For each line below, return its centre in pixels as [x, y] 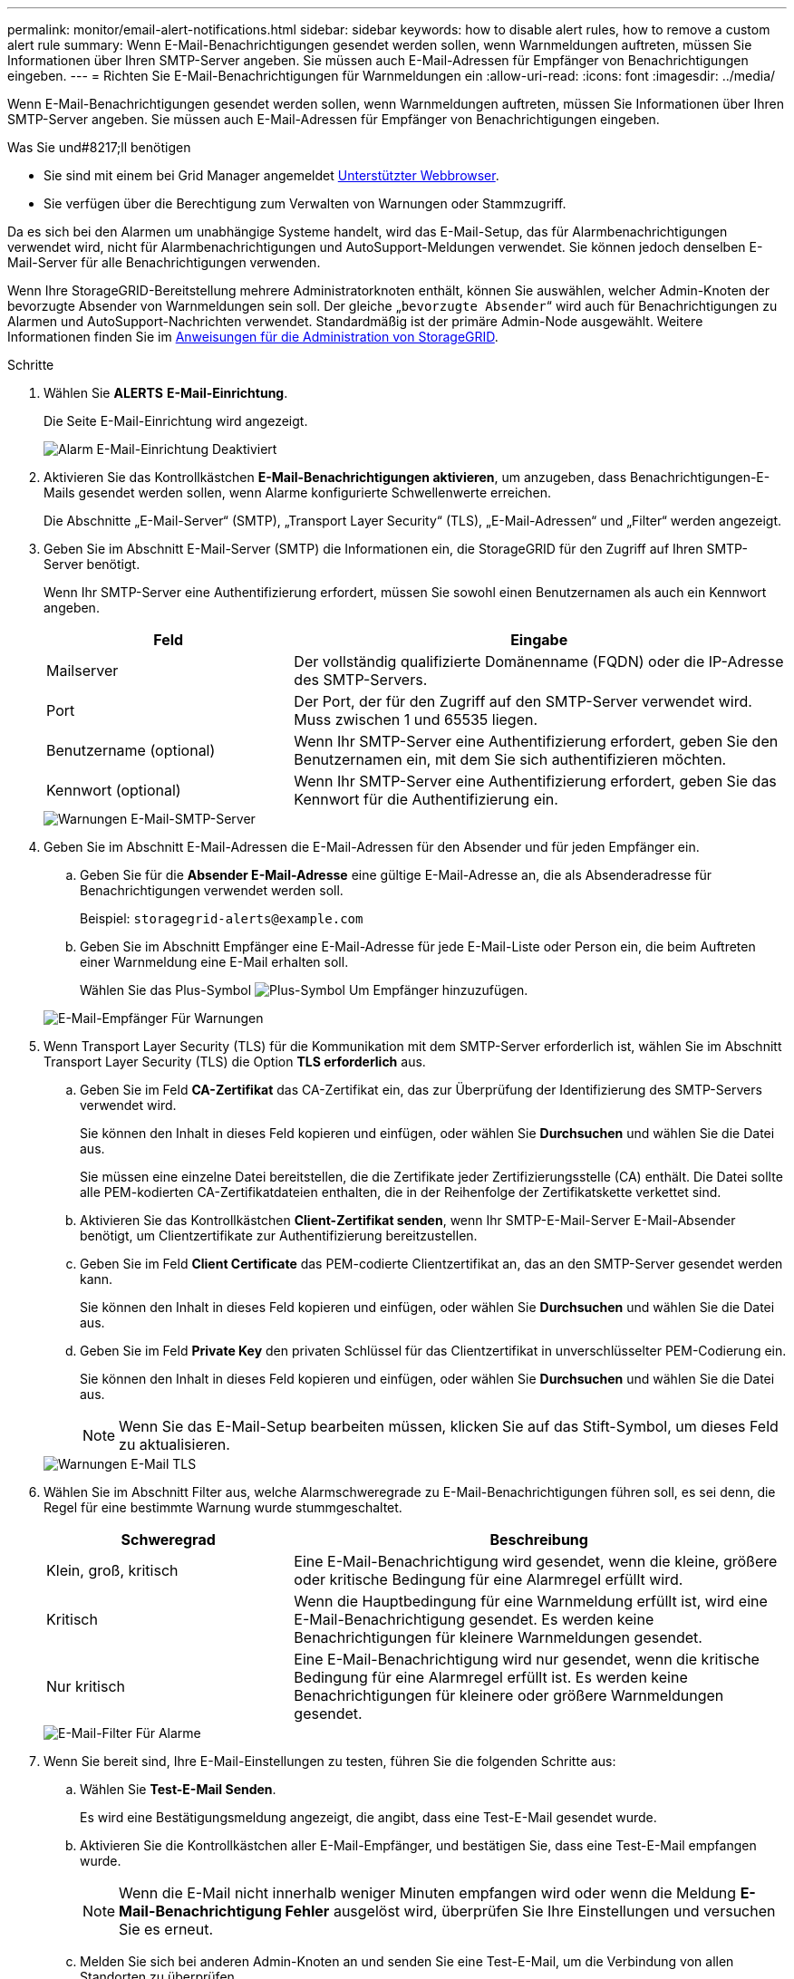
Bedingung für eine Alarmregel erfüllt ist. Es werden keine [491, 1677]
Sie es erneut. [166, 1929]
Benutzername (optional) [131, 750]
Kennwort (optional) [114, 790]
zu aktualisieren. [174, 1444]
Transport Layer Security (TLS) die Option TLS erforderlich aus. [235, 1062]
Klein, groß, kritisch [112, 1570]
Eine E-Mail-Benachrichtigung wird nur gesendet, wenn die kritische [527, 1659]
